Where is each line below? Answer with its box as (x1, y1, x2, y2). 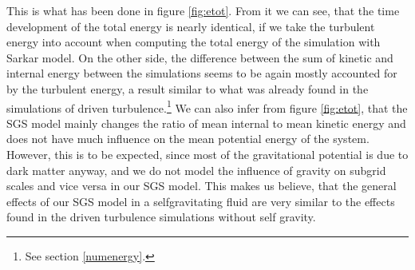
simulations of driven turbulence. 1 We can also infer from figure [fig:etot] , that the (6, 97, 408, 116)
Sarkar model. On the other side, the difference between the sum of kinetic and (6, 49, 393, 66)
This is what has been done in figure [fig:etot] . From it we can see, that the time (6, 2, 400, 18)
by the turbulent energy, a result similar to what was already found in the (6, 80, 369, 97)
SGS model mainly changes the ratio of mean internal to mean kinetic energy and (6, 114, 406, 131)
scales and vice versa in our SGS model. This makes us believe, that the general (6, 177, 397, 194)
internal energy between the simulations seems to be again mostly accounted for (6, 65, 397, 81)
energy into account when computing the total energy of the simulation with (6, 34, 381, 50)
